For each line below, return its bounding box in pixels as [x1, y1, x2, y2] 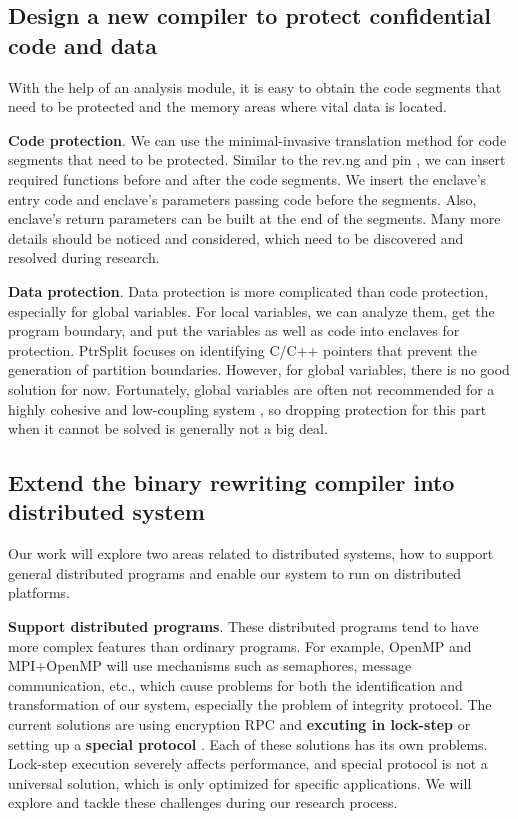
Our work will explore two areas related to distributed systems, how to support [8, 543, 494, 564]
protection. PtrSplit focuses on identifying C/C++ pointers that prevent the [8, 339, 477, 360]
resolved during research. [8, 247, 160, 268]
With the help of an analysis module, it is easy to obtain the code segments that [8, 76, 502, 97]
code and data [8, 29, 157, 60]
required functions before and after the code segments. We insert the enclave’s [8, 168, 487, 189]
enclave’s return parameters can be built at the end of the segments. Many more [8, 208, 501, 229]
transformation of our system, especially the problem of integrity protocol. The [8, 694, 492, 715]
